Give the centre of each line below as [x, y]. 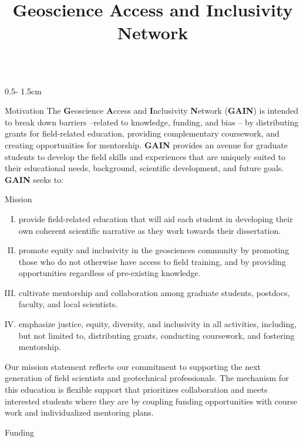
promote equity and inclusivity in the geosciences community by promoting [154, 250]
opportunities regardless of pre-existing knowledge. [110, 273]
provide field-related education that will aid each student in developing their [156, 218]
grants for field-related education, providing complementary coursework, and [142, 133]
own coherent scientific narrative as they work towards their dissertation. [150, 230]
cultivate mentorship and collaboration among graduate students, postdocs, [154, 292]
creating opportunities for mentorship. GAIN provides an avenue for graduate [146, 144]
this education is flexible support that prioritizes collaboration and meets [136, 390]
